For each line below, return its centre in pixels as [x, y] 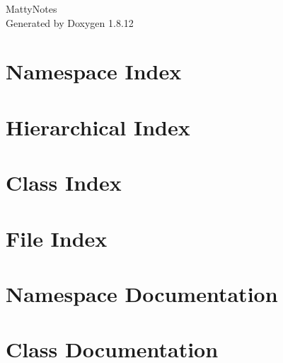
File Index [57, 238]
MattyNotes [31, 9]
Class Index [64, 183]
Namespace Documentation [142, 293]
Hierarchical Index [98, 127]
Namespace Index [94, 71]
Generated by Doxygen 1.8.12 [70, 22]
